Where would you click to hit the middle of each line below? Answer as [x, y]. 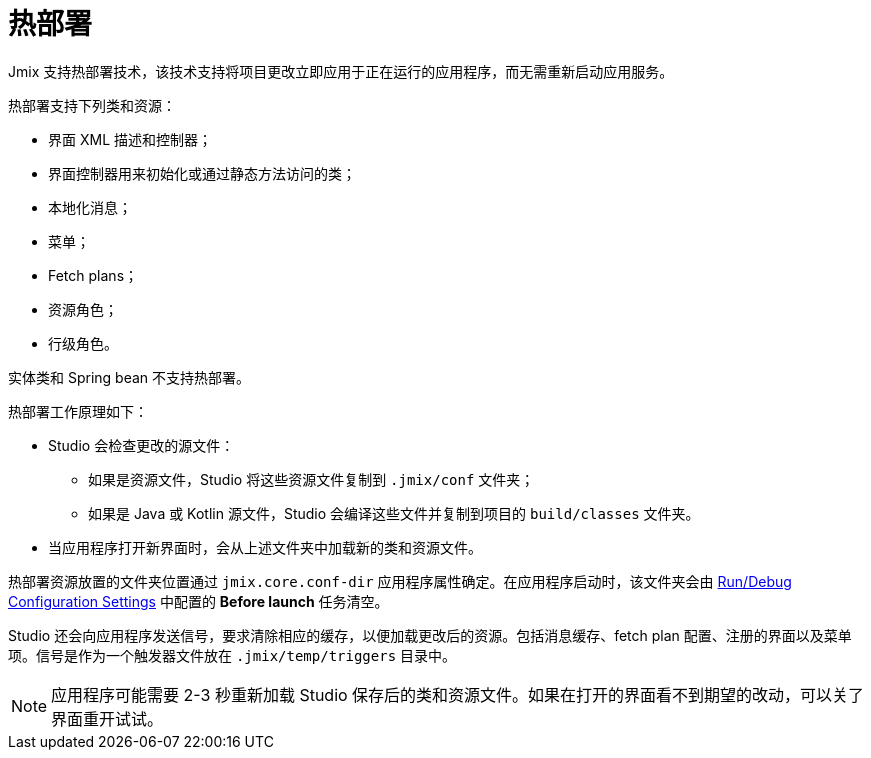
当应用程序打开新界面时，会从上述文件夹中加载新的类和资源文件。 [265, 547]
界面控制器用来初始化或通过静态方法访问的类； [202, 173]
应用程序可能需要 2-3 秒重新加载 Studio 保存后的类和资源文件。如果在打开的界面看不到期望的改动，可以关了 [458, 694]
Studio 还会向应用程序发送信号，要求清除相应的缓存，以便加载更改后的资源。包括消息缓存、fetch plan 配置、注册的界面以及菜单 [430, 635]
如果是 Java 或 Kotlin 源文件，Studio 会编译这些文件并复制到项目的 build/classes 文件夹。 [394, 513]
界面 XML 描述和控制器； [130, 139]
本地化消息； [90, 207]
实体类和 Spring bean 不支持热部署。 [129, 377]
